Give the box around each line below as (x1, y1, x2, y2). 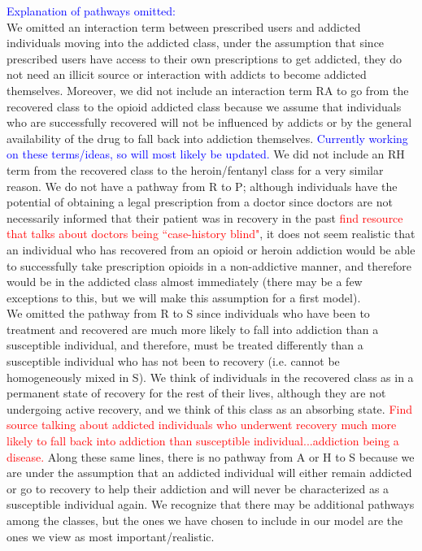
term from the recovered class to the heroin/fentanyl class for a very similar (7, 161, 384, 178)
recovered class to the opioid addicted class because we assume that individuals (7, 98, 402, 115)
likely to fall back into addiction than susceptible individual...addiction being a (7, 432, 399, 449)
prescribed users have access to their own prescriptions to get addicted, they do (7, 50, 402, 67)
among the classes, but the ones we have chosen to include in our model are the (7, 512, 403, 528)
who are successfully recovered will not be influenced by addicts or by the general (7, 114, 412, 131)
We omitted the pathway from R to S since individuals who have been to (7, 305, 370, 322)
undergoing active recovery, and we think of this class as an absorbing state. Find (7, 400, 412, 417)
